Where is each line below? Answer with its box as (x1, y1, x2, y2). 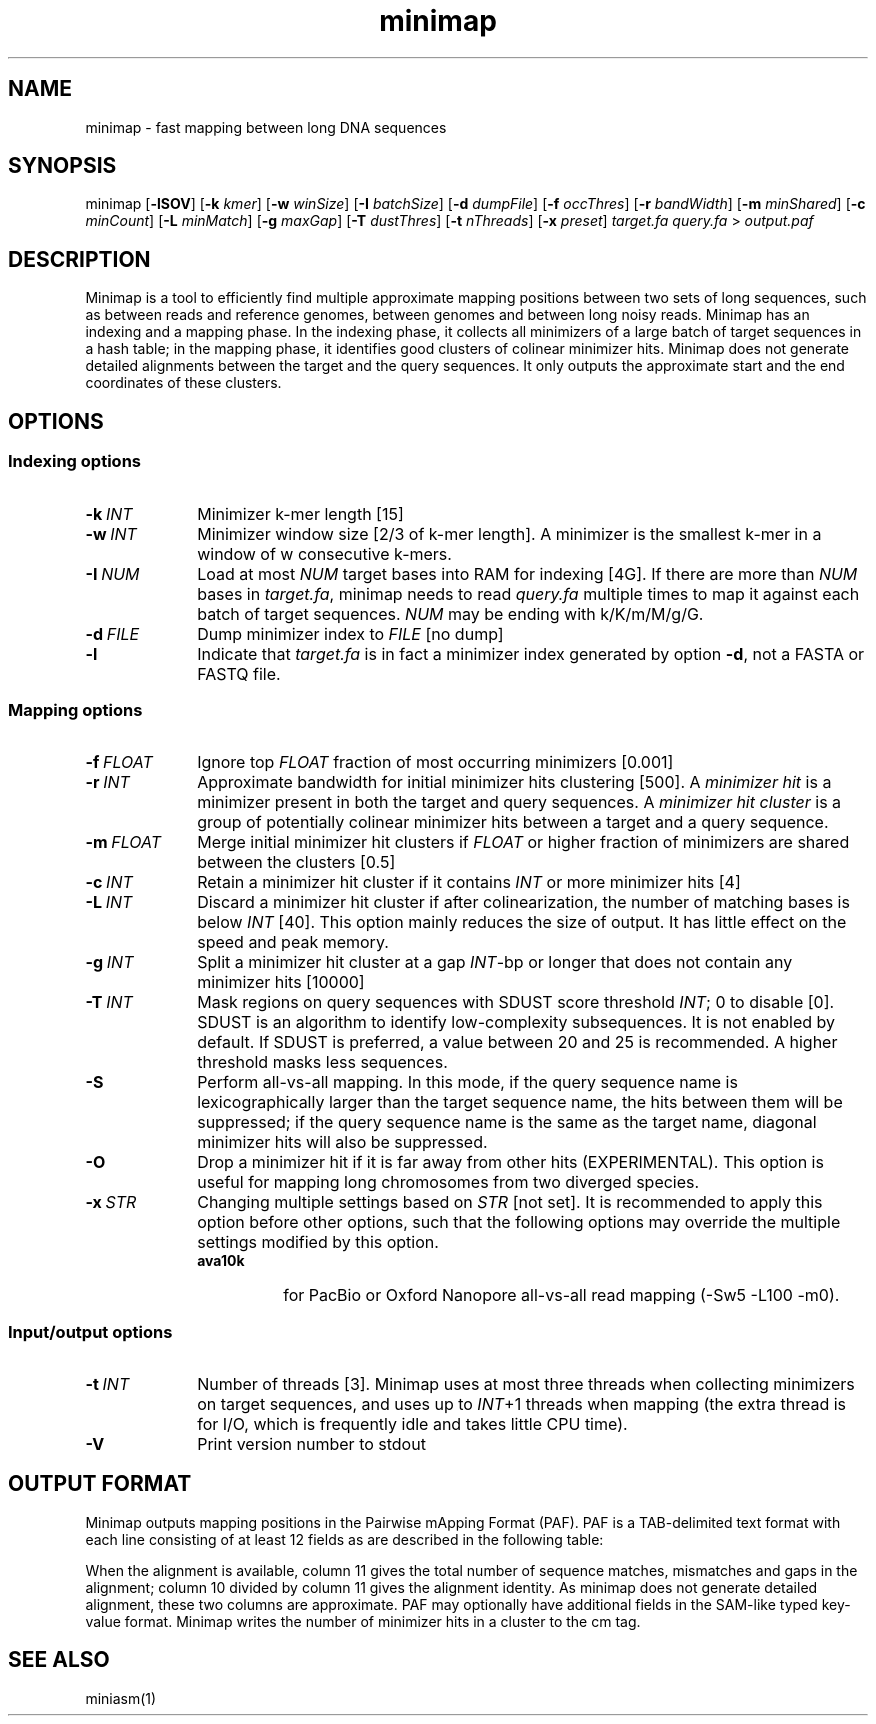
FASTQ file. (197, 663, 281, 684)
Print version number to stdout (197, 1434, 426, 1454)
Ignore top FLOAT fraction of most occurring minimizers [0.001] (197, 752, 674, 773)
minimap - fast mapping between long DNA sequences (85, 118, 447, 136)
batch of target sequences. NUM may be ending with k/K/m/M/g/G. (197, 603, 704, 624)
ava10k (197, 1252, 245, 1270)
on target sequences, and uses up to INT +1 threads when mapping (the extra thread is (197, 1394, 847, 1414)
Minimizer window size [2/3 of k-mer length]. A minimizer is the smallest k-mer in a (197, 523, 822, 544)
